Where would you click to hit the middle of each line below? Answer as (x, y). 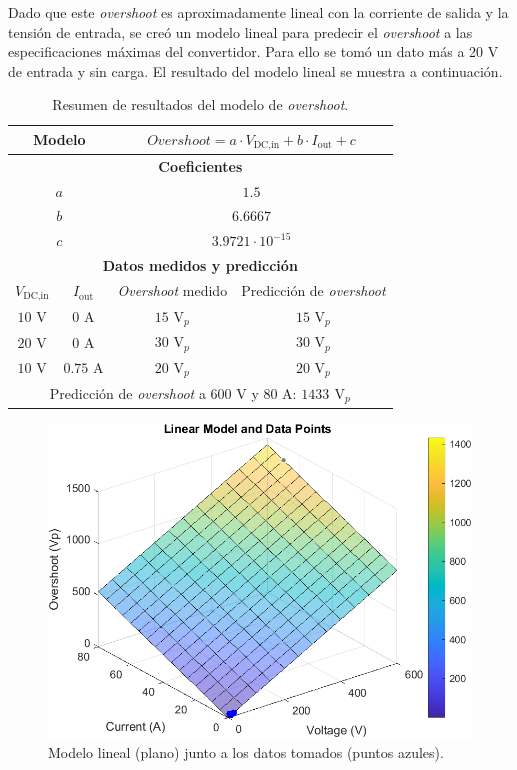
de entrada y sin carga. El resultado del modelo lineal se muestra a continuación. (255, 70)
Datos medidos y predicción (200, 265)
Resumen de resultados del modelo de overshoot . (200, 104)
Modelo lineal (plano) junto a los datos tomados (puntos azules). (246, 751)
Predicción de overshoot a (127, 392)
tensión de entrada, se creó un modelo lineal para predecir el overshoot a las (240, 31)
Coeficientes (200, 165)
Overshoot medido (172, 290)
